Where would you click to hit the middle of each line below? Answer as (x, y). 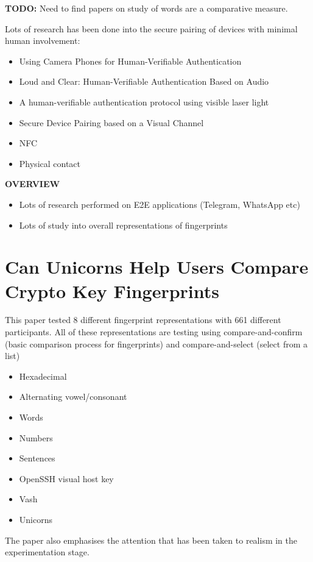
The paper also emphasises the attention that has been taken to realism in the (151, 540)
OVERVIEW (33, 184)
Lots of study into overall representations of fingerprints (123, 225)
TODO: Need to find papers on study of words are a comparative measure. (146, 8)
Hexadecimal (43, 376)
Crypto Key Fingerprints (112, 290)
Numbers (36, 437)
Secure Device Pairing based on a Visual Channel (111, 122)
